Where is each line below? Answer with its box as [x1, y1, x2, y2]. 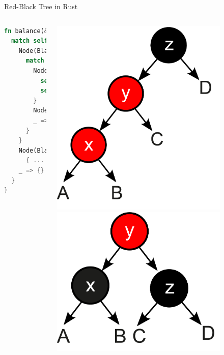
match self [11, 37, 48, 45]
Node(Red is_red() [33, 67, 157, 74]
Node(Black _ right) [18, 146, 106, 154]
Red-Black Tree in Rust [4, 1, 78, 11]
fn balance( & [4, 27, 48, 35]
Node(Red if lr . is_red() [33, 107, 157, 114]
